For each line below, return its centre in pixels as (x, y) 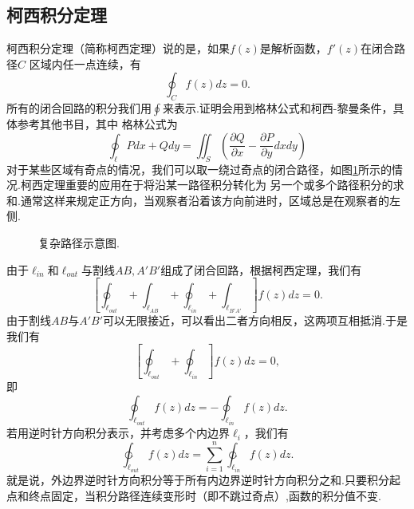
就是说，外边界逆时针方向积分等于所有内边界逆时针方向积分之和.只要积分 (198, 479)
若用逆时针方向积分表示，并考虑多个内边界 (118, 433)
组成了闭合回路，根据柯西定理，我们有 (261, 269)
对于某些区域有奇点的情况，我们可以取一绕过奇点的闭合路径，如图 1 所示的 (199, 169)
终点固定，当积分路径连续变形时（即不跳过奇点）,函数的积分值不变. (205, 495)
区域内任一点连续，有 (85, 63)
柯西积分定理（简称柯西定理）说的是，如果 (118, 48)
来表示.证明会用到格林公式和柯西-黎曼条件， (278, 108)
